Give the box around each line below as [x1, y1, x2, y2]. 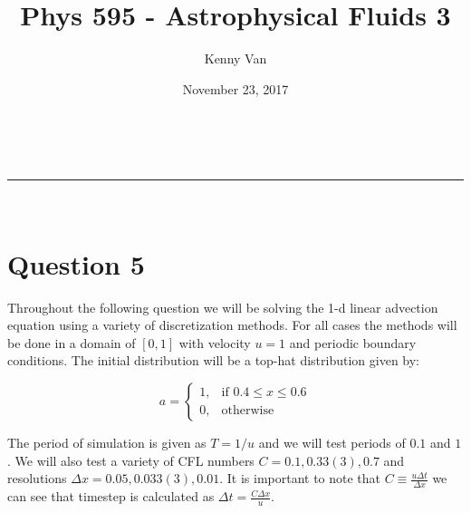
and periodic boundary [289, 333, 417, 352]
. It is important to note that [219, 469, 381, 488]
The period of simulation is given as [7, 433, 207, 451]
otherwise [221, 403, 274, 417]
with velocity [178, 333, 251, 352]
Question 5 [7, 245, 145, 282]
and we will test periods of [258, 433, 406, 451]
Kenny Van [204, 49, 267, 68]
